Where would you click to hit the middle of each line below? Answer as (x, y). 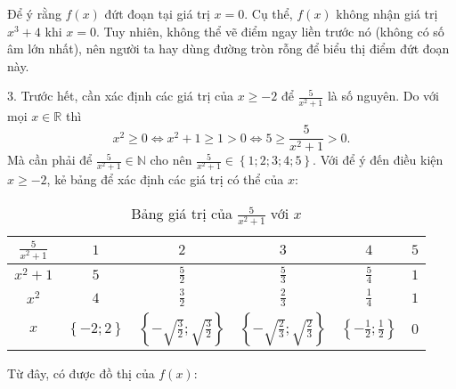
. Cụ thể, (269, 13)
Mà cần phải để (50, 160)
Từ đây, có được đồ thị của (81, 373)
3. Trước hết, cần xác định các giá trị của (121, 96)
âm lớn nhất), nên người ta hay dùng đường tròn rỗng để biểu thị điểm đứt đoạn (228, 49)
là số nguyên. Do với (383, 96)
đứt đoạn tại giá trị (157, 13)
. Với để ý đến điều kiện (378, 160)
